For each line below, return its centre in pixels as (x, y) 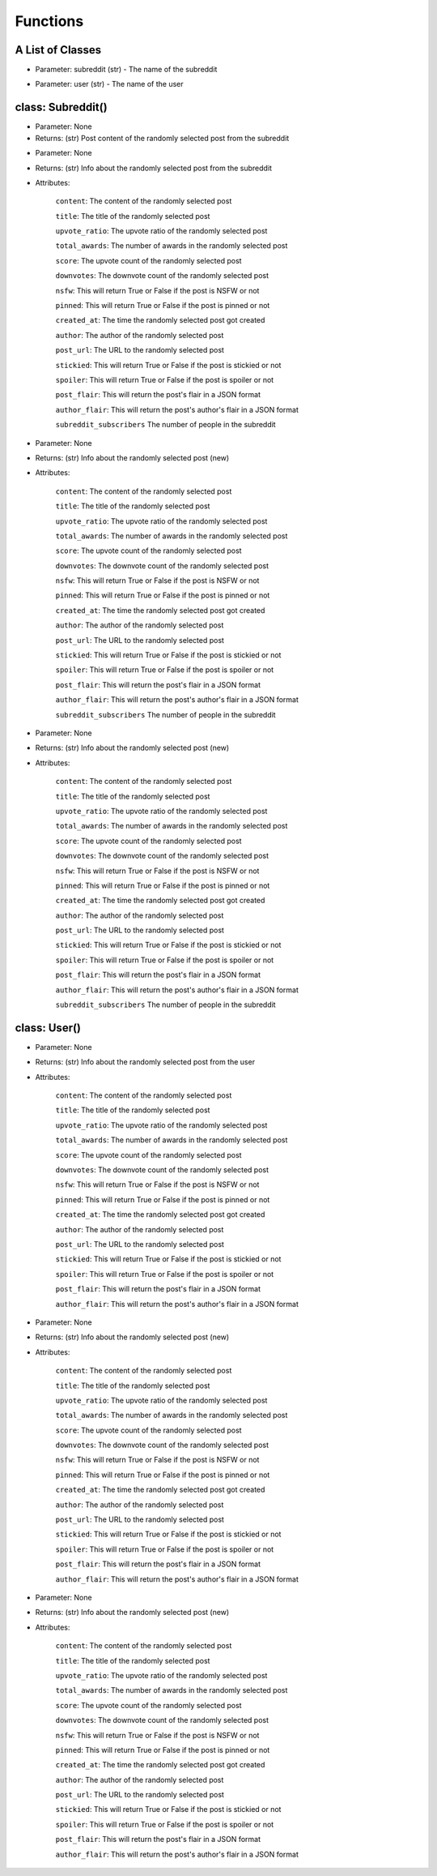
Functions (49, 21)
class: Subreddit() (62, 107)
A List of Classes (58, 50)
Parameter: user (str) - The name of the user (109, 84)
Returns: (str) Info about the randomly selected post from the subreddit (154, 168)
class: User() (48, 1028)
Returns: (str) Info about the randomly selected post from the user (145, 1062)
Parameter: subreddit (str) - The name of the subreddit (126, 70)
